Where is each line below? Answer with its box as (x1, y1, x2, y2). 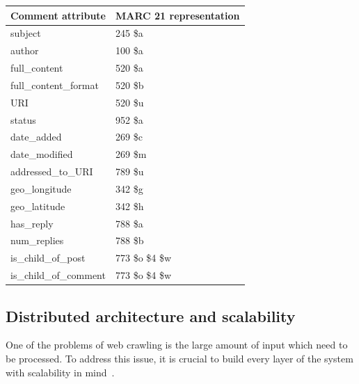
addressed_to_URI (10, 164, 93, 179)
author (10, 43, 39, 58)
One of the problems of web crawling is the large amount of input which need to (6, 337, 348, 352)
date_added (10, 129, 62, 144)
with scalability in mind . (6, 365, 115, 379)
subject (10, 26, 41, 40)
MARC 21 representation (115, 8, 240, 22)
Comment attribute (10, 8, 106, 22)
